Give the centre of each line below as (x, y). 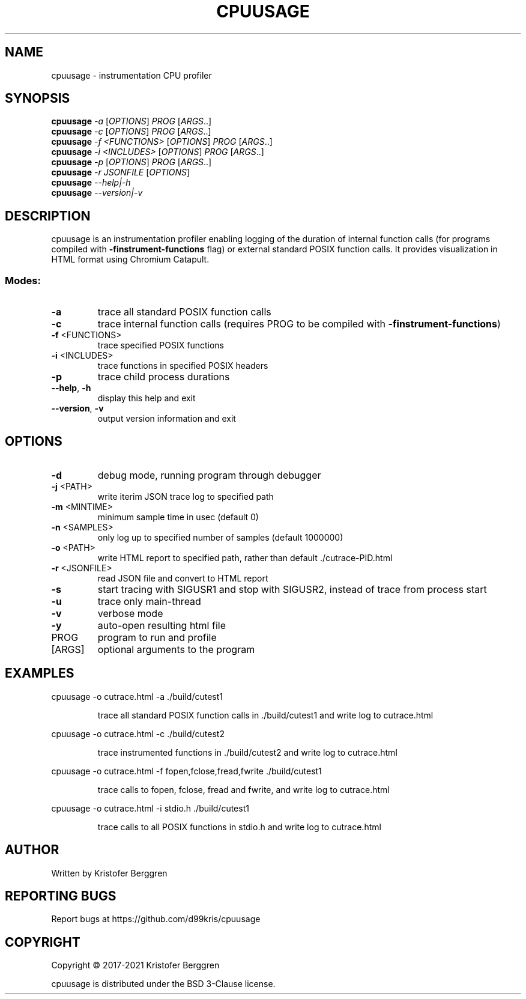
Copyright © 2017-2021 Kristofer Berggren (135, 965)
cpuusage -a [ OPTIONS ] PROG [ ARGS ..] (131, 121)
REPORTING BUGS (61, 896)
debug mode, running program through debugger (209, 475)
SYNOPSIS (38, 99)
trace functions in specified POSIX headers (183, 366)
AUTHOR (32, 850)
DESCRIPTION (48, 216)
